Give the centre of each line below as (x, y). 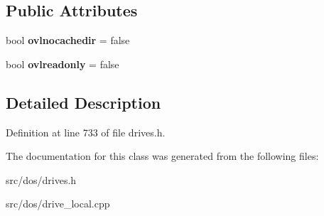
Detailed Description (83, 102)
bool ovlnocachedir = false (68, 40)
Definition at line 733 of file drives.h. (86, 132)
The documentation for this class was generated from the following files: (162, 156)
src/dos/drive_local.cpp (58, 204)
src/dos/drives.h (41, 179)
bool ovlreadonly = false (63, 64)
